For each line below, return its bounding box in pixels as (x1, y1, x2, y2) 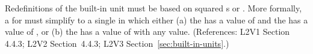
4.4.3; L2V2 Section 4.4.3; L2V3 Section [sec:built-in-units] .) (5, 37, 229, 49)
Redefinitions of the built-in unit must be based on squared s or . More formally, (5, 2, 302, 14)
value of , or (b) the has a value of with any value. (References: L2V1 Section (5, 25, 290, 38)
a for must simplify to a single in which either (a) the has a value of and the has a (5, 13, 308, 26)
